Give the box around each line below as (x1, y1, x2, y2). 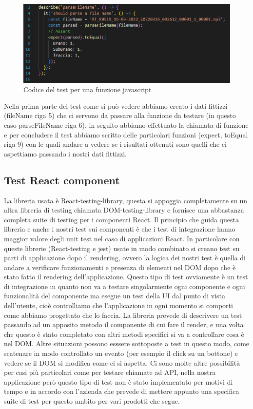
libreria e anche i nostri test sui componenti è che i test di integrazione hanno (4, 224, 235, 234)
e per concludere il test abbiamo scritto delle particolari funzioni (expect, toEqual (4, 129, 248, 139)
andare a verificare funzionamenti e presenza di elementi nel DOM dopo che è (4, 262, 236, 272)
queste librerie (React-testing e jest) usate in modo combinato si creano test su (4, 243, 239, 253)
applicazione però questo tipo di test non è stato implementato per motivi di (4, 376, 233, 387)
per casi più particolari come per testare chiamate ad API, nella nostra (4, 367, 216, 377)
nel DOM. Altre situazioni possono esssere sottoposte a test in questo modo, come (4, 338, 250, 349)
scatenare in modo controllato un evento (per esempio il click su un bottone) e (4, 348, 238, 358)
